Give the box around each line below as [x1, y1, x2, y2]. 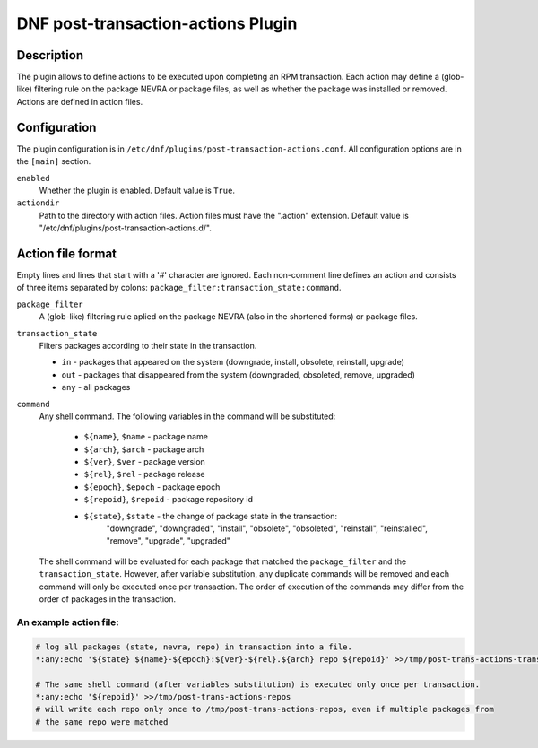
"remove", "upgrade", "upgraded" [106, 535, 230, 546]
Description [16, 48, 84, 63]
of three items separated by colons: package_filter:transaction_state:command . [16, 283, 342, 293]
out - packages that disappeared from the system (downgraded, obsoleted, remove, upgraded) [61, 369, 416, 380]
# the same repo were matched [35, 717, 169, 726]
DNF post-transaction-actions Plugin [16, 13, 298, 33]
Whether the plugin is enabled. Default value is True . [39, 185, 235, 196]
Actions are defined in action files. [16, 96, 143, 107]
